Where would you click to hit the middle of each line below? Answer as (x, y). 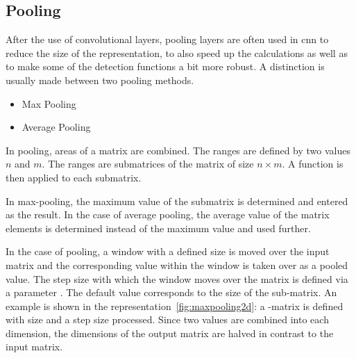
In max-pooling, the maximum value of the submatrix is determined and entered (177, 201)
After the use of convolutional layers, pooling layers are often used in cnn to (167, 39)
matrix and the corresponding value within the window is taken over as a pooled (177, 265)
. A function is (313, 164)
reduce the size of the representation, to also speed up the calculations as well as (177, 52)
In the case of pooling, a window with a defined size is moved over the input (168, 251)
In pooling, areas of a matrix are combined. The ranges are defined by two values (178, 150)
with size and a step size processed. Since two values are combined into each (167, 319)
